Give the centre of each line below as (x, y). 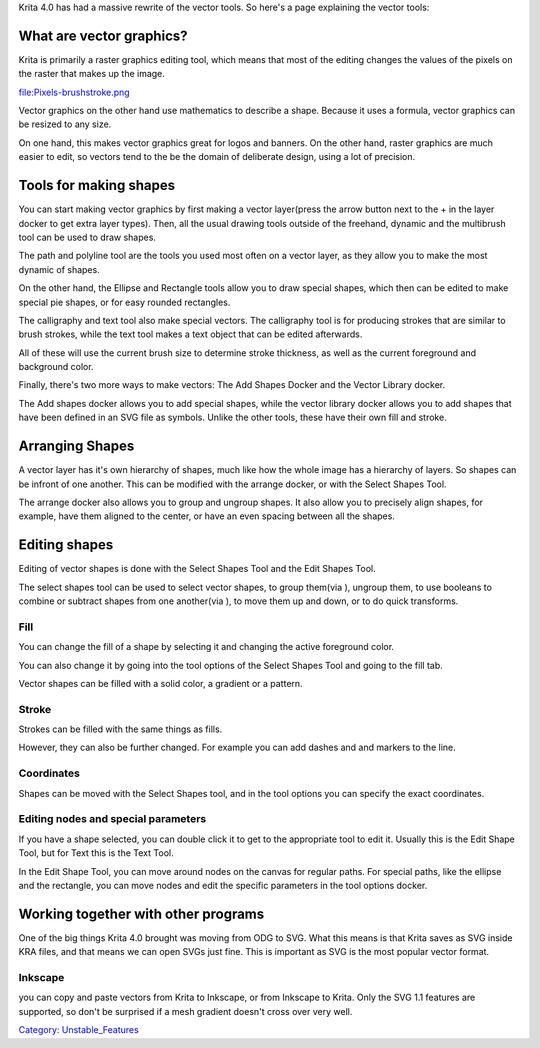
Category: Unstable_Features (78, 1030)
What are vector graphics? (103, 35)
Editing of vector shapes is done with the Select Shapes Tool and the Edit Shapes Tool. (197, 569)
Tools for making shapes (96, 185)
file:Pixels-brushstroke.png (74, 92)
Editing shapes (66, 545)
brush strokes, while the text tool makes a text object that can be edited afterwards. (190, 334)
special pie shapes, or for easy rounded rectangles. (124, 302)
